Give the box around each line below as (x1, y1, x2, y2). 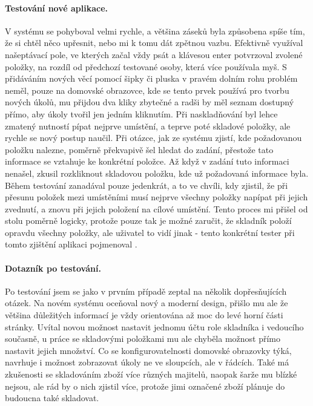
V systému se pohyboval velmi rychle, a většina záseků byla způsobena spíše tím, (5, 24, 305, 37)
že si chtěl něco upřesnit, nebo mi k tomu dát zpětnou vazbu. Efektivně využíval (5, 36, 303, 49)
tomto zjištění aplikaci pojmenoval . (5, 238, 137, 250)
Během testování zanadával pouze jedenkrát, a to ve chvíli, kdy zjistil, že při (5, 178, 288, 191)
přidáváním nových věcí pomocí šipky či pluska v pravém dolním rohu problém (5, 72, 298, 85)
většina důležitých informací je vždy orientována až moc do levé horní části (5, 309, 283, 321)
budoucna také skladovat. (5, 391, 99, 404)
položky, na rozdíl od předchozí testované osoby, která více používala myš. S (5, 60, 287, 73)
